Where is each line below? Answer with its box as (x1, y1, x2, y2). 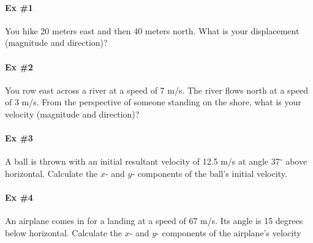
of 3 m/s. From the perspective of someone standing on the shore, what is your (5, 95, 301, 108)
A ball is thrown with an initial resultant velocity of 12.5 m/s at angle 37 (5, 155, 280, 168)
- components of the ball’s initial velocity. (132, 166, 287, 179)
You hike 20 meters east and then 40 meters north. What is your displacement (5, 24, 300, 37)
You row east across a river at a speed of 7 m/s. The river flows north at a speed (5, 83, 309, 96)
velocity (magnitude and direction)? (5, 107, 140, 120)
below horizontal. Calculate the (5, 226, 122, 239)
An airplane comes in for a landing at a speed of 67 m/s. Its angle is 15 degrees (5, 214, 303, 227)
